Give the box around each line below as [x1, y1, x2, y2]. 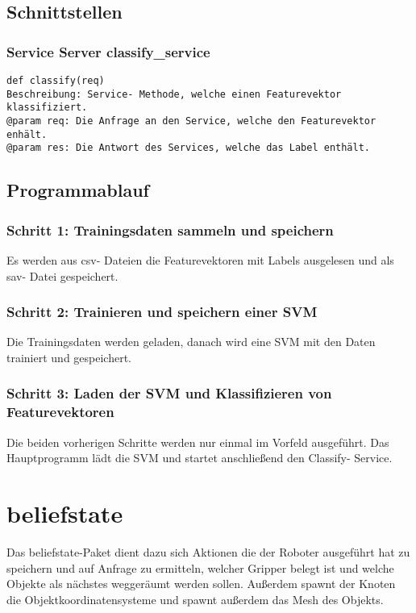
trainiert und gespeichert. [6, 348, 131, 365]
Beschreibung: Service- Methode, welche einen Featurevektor [6, 88, 342, 100]
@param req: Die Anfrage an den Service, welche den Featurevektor [6, 115, 376, 127]
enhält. [6, 128, 48, 140]
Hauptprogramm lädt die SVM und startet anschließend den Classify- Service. [6, 449, 393, 466]
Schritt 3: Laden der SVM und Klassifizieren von [6, 383, 332, 403]
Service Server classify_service [6, 41, 210, 61]
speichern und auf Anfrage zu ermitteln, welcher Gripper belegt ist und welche [6, 559, 394, 576]
